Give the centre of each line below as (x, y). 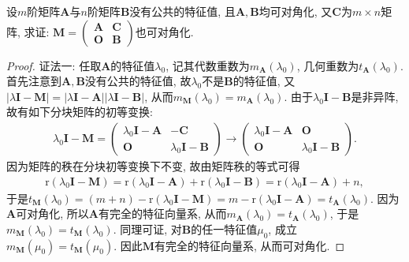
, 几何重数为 (328, 65)
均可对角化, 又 (296, 11)
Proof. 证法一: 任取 (54, 65)
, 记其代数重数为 (208, 65)
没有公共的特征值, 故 (138, 81)
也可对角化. (164, 31)
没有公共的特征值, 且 (182, 11)
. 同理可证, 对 (147, 228)
